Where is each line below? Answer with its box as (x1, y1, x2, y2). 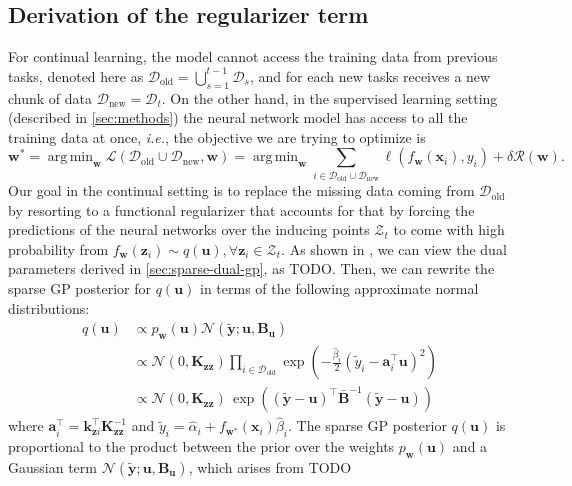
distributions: (8, 297, 90, 318)
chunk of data (8, 87, 93, 108)
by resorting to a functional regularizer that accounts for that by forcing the (8, 199, 475, 220)
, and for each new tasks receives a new (249, 65, 491, 86)
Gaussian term (8, 456, 97, 477)
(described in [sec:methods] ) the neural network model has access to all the (8, 107, 468, 128)
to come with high (393, 219, 505, 240)
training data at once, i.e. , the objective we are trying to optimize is (8, 126, 426, 147)
